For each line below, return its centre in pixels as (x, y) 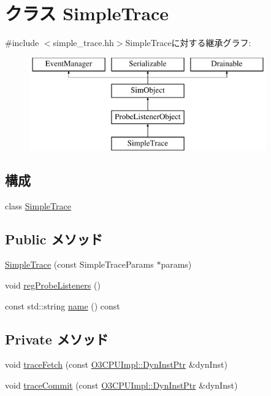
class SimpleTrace (38, 205)
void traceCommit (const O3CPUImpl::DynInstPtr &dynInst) (121, 385)
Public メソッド (54, 239)
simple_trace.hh (83, 43)
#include (22, 43)
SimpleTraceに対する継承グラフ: (188, 43)
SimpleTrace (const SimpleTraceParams (79, 264)
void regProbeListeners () (53, 285)
